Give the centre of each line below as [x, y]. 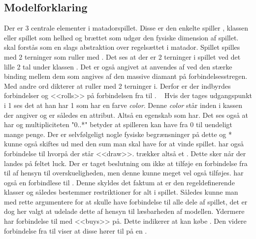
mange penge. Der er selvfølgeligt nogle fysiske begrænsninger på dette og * [118, 134]
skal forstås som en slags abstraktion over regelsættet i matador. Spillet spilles [122, 47]
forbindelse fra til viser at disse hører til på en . [76, 230]
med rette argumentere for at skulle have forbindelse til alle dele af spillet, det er [126, 201]
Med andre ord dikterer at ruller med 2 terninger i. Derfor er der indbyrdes [117, 85]
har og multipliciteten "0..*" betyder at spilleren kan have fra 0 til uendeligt [118, 124]
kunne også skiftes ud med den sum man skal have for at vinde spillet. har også [124, 144]
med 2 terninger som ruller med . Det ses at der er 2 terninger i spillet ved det [122, 56]
